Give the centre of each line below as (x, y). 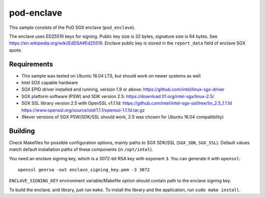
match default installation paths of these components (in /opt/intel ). (81, 149)
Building (22, 131)
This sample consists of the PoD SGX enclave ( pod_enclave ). (72, 27)
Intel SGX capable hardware (50, 83)
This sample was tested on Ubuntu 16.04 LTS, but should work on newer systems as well (111, 75)
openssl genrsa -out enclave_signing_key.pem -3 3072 (84, 170)
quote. (15, 50)
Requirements (31, 64)
